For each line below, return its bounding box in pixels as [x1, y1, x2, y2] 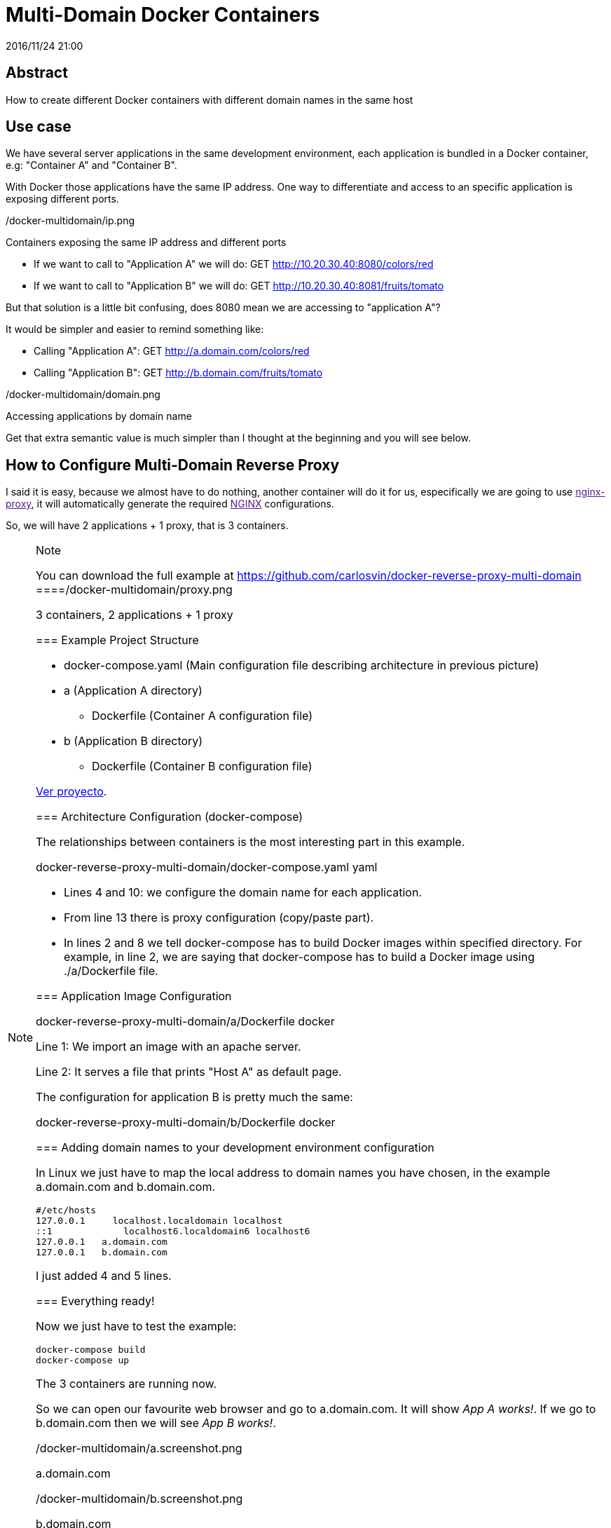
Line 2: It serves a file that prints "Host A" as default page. [36, 1065, 342, 1079]
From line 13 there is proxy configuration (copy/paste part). [64, 910, 374, 925]
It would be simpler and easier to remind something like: [6, 323, 264, 336]
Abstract [6, 64, 68, 82]
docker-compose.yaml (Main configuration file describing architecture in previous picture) [64, 658, 540, 673]
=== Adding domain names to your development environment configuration [36, 1140, 434, 1155]
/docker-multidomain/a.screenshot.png [36, 1441, 242, 1456]
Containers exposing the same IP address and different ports [6, 236, 287, 249]
